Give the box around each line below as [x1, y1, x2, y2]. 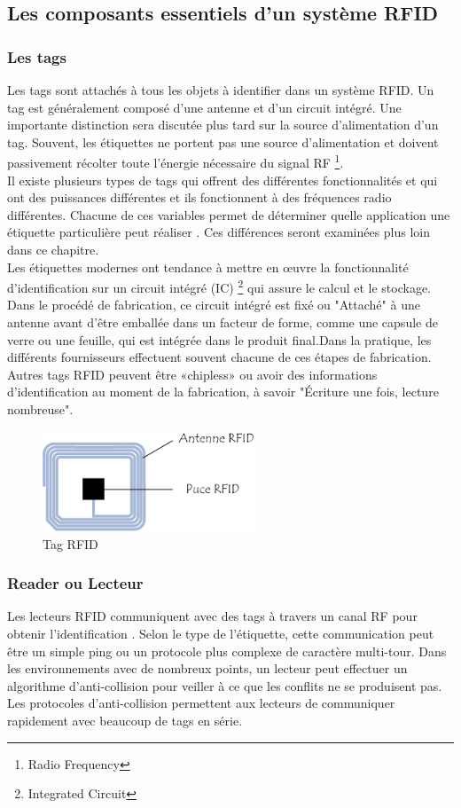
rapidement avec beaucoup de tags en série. [7, 710, 243, 729]
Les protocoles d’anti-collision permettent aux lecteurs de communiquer [7, 694, 395, 712]
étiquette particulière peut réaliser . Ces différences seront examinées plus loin [7, 223, 431, 241]
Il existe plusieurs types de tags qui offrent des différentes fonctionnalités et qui [7, 170, 438, 189]
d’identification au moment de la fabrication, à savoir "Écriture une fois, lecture [7, 382, 439, 401]
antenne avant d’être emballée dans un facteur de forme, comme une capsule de [7, 313, 438, 332]
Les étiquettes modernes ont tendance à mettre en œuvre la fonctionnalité [7, 257, 409, 276]
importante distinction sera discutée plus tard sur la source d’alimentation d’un [7, 115, 439, 134]
